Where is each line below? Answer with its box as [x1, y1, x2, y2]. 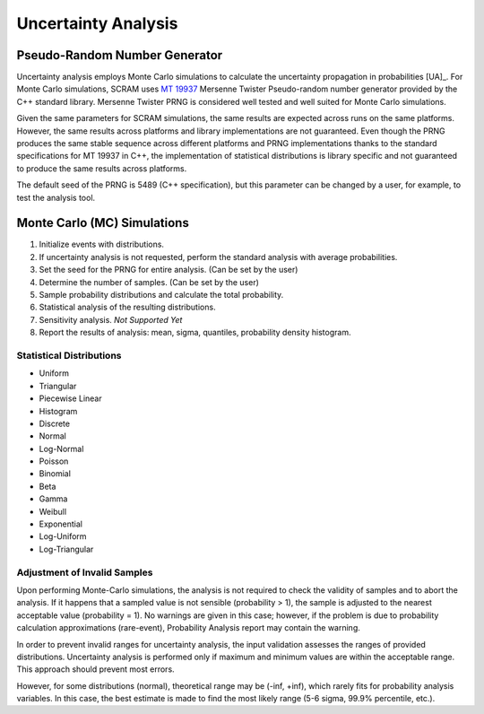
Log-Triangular [39, 544, 94, 554]
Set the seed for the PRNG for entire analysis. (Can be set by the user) [39, 265, 298, 275]
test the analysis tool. [16, 192, 96, 203]
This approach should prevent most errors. [16, 664, 175, 675]
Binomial [39, 468, 72, 479]
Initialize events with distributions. [39, 239, 165, 250]
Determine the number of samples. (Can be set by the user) [39, 276, 260, 287]
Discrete [39, 418, 71, 429]
